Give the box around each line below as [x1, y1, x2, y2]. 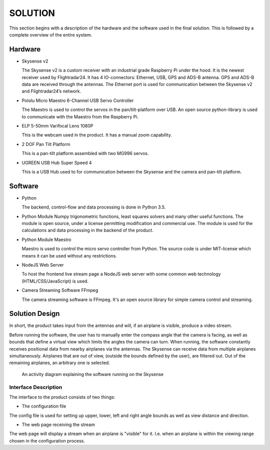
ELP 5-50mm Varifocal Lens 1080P [21, 122, 93, 128]
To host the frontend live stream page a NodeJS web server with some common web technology [21, 271, 221, 277]
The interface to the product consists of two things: [9, 394, 115, 400]
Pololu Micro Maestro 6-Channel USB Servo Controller [21, 97, 134, 103]
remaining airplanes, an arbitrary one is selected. [9, 360, 110, 366]
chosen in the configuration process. [9, 437, 85, 443]
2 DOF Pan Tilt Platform [21, 141, 70, 147]
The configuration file [21, 403, 66, 409]
